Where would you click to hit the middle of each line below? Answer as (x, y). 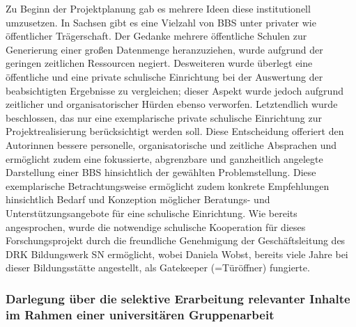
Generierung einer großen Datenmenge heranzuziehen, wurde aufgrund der (164, 49)
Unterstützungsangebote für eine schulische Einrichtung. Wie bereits (152, 213)
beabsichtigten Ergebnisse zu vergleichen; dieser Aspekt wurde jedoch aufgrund (175, 90)
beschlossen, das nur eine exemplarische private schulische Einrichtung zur (164, 117)
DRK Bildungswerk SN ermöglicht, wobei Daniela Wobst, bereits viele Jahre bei (177, 254)
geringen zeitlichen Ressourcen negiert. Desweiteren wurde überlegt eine (159, 63)
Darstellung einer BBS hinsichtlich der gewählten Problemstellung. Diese (161, 172)
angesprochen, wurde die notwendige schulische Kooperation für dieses (156, 226)
